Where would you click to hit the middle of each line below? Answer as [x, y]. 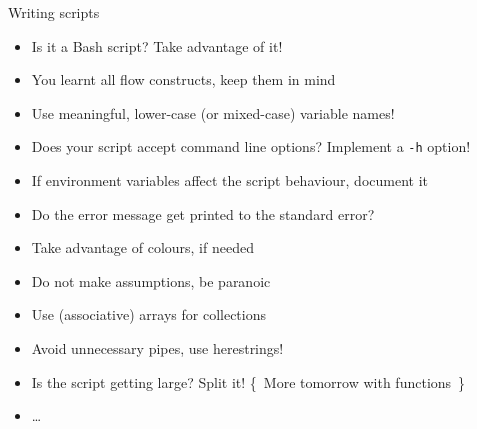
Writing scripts [54, 12]
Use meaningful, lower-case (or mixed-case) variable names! [213, 112]
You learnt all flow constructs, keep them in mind [183, 79]
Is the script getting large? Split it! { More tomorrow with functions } [248, 381]
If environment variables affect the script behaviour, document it [229, 180]
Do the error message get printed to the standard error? [203, 213]
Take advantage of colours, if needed [142, 247]
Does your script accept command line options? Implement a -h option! [251, 146]
